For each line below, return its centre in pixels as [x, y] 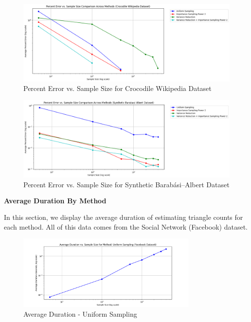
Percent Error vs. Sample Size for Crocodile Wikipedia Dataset [117, 88]
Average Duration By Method [55, 201]
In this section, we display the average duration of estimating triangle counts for [124, 217]
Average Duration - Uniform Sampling [80, 313]
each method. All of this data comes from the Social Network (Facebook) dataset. [126, 226]
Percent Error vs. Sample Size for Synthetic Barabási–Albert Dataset [126, 184]
